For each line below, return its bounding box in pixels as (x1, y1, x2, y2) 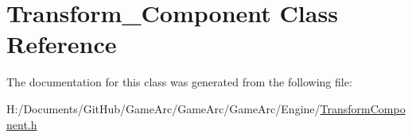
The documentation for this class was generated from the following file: (6, 74, 352, 90)
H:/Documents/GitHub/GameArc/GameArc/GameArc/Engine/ (6, 100, 321, 116)
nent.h (6, 116, 37, 132)
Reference (6, 28, 117, 60)
